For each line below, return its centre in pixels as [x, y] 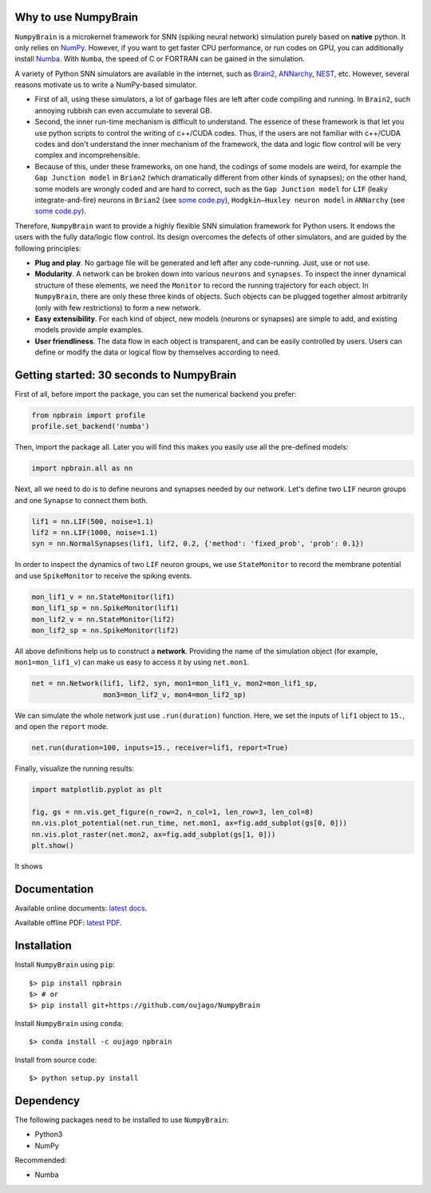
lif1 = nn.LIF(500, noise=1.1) [93, 521]
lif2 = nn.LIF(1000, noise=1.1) [95, 533]
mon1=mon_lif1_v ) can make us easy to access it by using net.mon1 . [132, 662]
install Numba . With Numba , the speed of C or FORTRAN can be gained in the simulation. [160, 59]
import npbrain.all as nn [82, 468]
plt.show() [53, 846]
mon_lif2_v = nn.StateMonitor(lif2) [103, 619]
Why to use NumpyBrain [77, 17]
